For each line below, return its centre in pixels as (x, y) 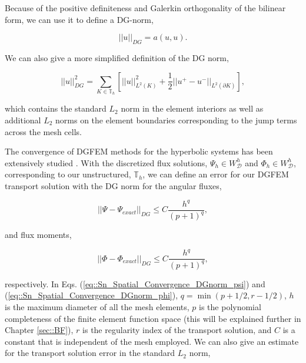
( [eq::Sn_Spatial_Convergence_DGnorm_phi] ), (92, 295)
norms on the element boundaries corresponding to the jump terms (176, 120)
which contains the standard (56, 108)
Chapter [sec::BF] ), (39, 330)
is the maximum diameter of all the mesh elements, (97, 307)
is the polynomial (230, 307)
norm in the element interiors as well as (192, 108)
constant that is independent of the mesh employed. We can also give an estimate (152, 341)
